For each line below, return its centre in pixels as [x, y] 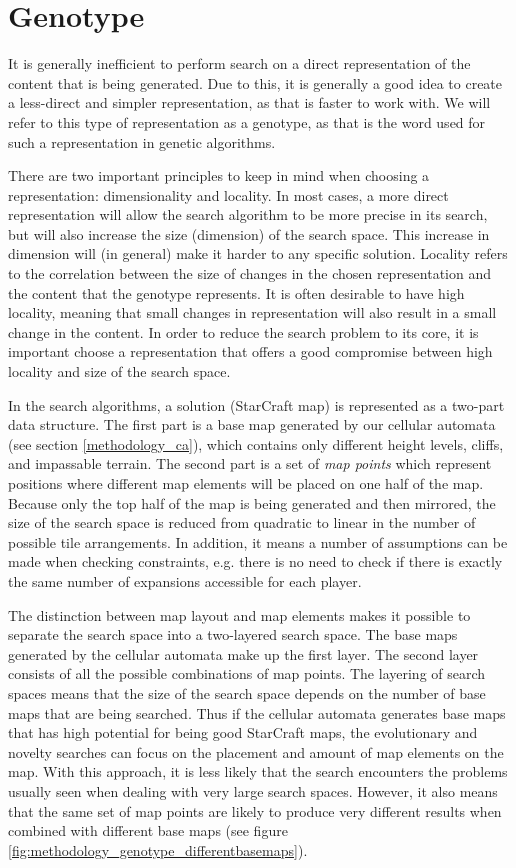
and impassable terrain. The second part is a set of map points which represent [250, 463]
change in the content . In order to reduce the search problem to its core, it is [243, 331]
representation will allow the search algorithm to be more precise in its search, [248, 214]
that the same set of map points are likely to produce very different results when [255, 810]
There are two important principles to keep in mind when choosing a [219, 175]
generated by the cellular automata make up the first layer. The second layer [243, 653]
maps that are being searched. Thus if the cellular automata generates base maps [257, 712]
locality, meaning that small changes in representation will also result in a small [252, 312]
